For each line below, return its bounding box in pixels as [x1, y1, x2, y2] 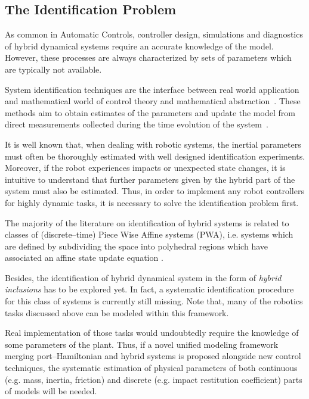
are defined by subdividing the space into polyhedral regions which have [5, 239, 268, 252]
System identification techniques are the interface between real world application [5, 83, 299, 95]
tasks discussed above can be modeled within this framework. [5, 306, 229, 319]
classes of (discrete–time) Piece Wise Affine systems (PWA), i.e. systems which [5, 228, 293, 241]
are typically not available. [5, 63, 102, 75]
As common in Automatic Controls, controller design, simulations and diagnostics [5, 28, 303, 40]
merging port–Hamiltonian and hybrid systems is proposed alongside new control [5, 350, 301, 362]
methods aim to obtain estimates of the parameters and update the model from [5, 106, 295, 119]
